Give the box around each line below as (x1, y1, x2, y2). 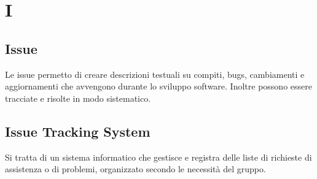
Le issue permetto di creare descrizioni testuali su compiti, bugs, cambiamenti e (5, 67, 305, 80)
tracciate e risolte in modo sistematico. (5, 91, 151, 104)
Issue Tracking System (5, 121, 151, 140)
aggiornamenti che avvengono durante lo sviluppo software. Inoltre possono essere (5, 80, 312, 93)
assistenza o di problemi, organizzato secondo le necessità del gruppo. (5, 162, 266, 175)
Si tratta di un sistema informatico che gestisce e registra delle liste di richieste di (5, 150, 312, 163)
